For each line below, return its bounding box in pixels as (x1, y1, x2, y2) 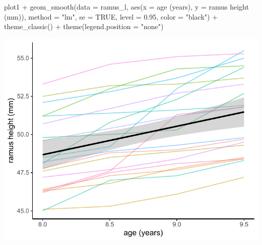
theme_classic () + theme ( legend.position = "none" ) (4, 21, 164, 32)
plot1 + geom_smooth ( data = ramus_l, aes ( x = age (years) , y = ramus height (4, 2, 249, 12)
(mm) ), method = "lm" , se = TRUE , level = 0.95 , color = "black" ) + (4, 11, 218, 22)
